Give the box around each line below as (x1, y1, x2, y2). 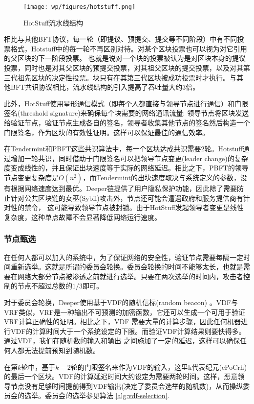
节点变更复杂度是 (4, 172, 59, 182)
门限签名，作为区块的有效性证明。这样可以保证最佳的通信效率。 (4, 127, 209, 137)
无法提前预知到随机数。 (24, 345, 100, 355)
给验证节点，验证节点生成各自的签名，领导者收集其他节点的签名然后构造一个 (4, 118, 250, 127)
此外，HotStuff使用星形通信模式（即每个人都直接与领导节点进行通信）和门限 (4, 98, 249, 108)
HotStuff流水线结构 (23, 17, 84, 27)
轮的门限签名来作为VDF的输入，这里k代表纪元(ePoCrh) (70, 361, 247, 372)
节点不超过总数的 (17, 281, 72, 291)
